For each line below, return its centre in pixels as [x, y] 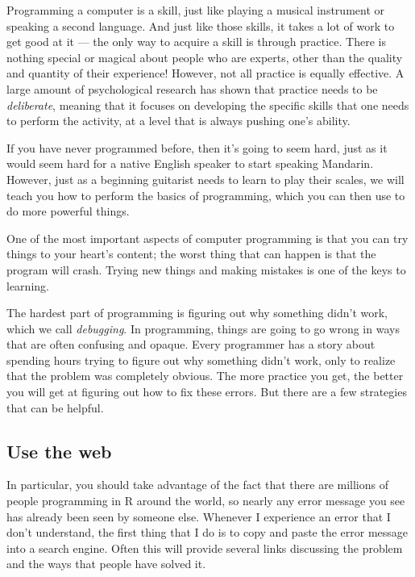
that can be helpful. [55, 407]
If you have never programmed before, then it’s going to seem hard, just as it [197, 147]
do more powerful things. [68, 211]
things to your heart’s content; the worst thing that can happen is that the [191, 254]
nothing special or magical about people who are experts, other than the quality [205, 57]
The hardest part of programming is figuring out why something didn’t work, [197, 313]
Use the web [59, 451]
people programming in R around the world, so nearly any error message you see [206, 501]
